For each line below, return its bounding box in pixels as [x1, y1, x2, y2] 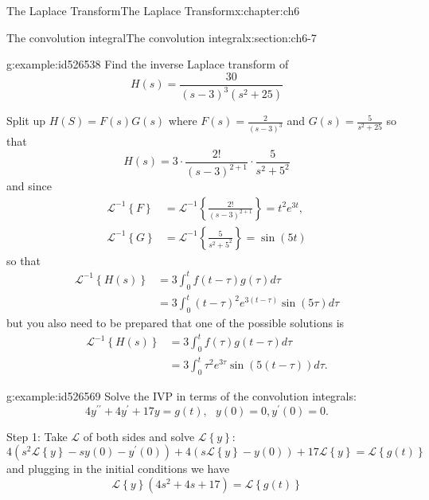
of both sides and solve [83, 428, 195, 444]
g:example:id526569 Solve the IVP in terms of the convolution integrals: [6, 388, 357, 404]
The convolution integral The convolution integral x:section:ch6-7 [6, 29, 317, 45]
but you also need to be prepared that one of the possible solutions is [6, 314, 345, 330]
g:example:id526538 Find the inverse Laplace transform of [6, 56, 289, 72]
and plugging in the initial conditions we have [6, 460, 230, 477]
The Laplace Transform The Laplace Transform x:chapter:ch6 [6, 2, 300, 18]
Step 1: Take [6, 428, 68, 444]
